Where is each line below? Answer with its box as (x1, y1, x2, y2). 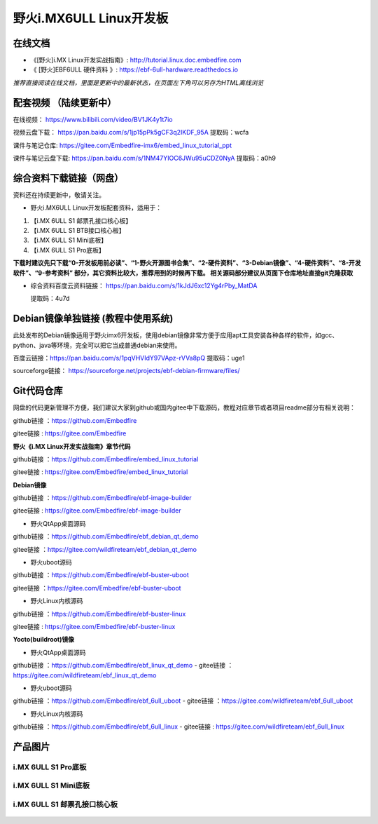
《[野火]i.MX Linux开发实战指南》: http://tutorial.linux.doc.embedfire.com (30, 56, 241, 65)
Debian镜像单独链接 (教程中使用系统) (13, 313, 174, 325)
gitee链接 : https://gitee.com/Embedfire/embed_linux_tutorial (13, 468, 188, 476)
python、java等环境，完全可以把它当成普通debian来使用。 (13, 341, 181, 349)
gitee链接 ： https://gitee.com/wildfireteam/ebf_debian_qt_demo (13, 545, 197, 553)
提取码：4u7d (30, 295, 70, 303)
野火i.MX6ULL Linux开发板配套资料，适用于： (30, 203, 162, 212)
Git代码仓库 (13, 385, 63, 397)
